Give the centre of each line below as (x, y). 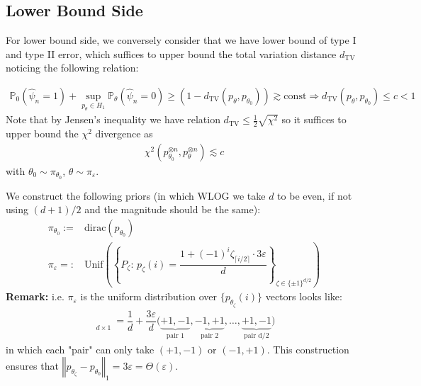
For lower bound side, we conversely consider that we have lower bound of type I (181, 40)
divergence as (124, 134)
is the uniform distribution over (148, 296)
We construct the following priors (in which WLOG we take (136, 195)
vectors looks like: (304, 296)
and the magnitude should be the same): (173, 209)
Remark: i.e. (35, 296)
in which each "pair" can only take (80, 349)
